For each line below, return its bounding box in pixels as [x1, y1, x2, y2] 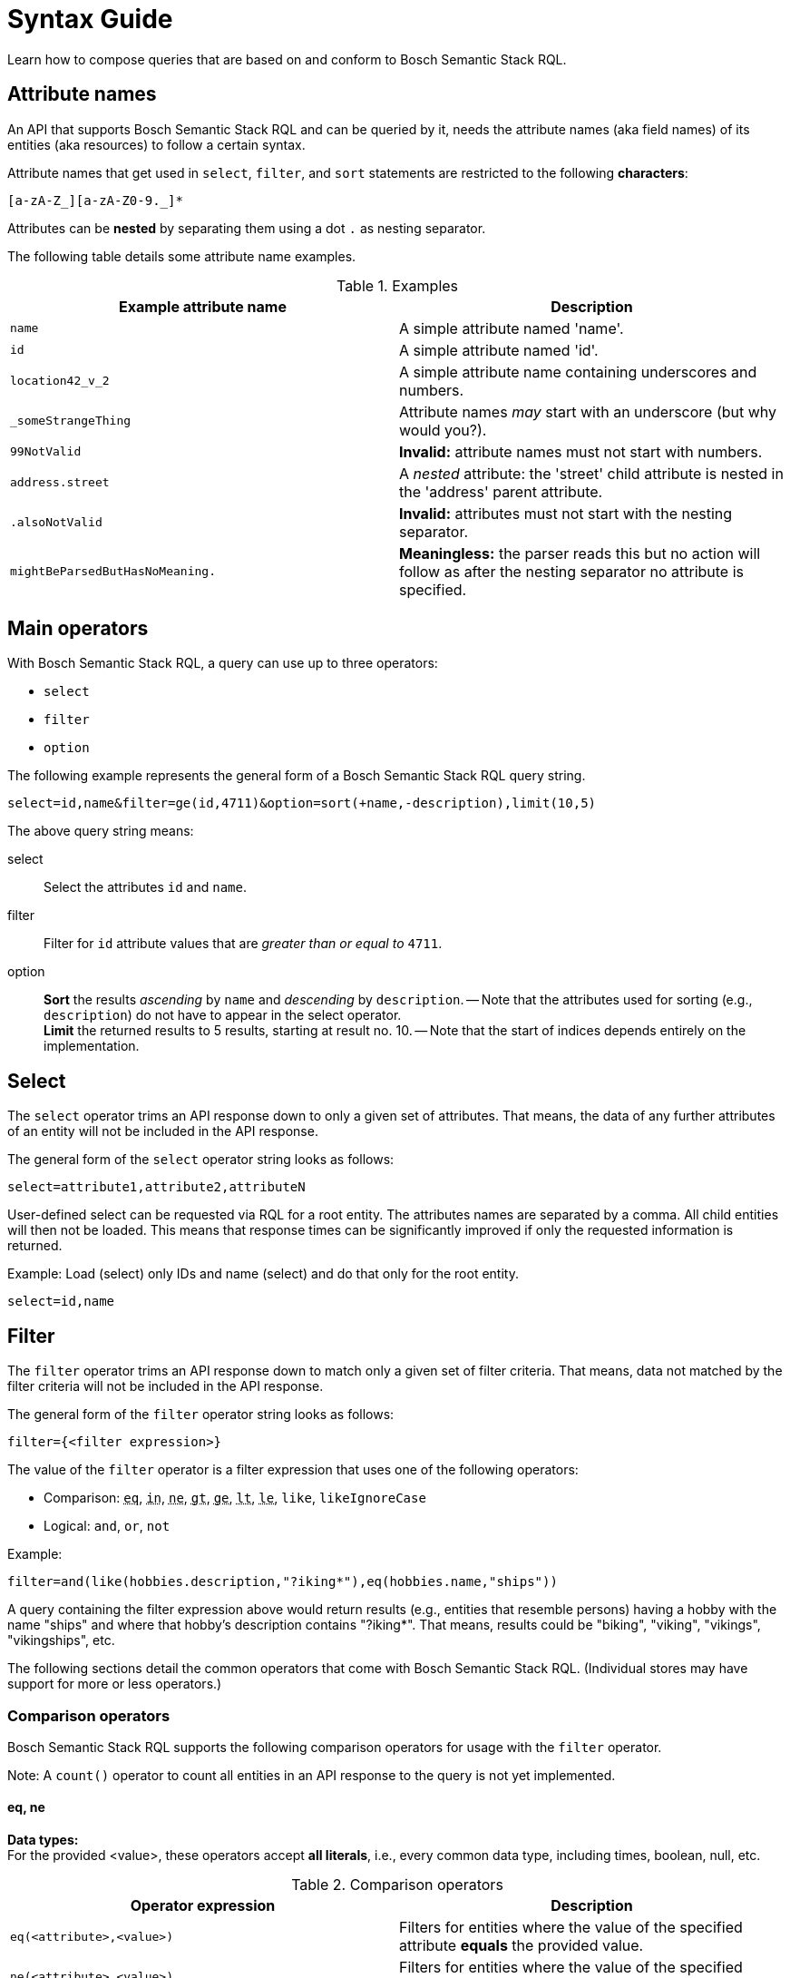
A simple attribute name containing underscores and [399, 362, 757, 381]
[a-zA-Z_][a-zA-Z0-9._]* [7, 192, 183, 208]
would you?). [399, 420, 487, 439]
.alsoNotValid [10, 515, 102, 530]
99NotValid [10, 445, 82, 459]
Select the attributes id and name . [44, 879, 247, 896]
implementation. [44, 1038, 140, 1054]
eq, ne [7, 1799, 45, 1816]
